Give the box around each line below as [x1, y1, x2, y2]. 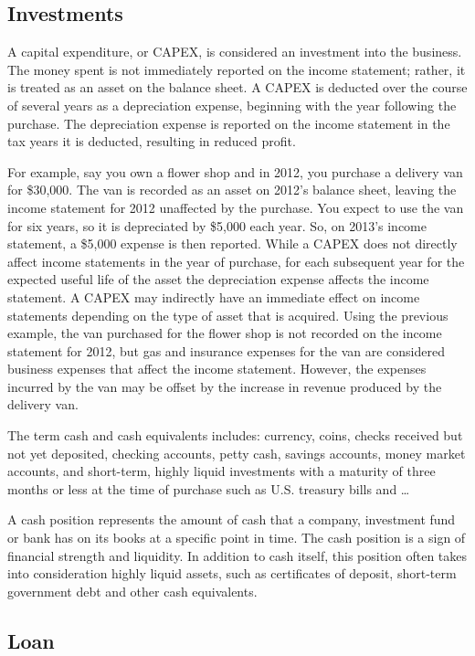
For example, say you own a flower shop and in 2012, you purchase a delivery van [7, 162, 463, 181]
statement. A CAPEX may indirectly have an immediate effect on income [7, 287, 420, 306]
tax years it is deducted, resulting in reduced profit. [7, 132, 296, 151]
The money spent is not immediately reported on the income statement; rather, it [7, 59, 466, 79]
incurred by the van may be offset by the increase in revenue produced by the [7, 376, 442, 396]
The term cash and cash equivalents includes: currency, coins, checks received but [7, 426, 463, 445]
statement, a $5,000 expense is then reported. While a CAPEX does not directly [7, 234, 458, 253]
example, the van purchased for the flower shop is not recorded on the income [7, 323, 442, 343]
